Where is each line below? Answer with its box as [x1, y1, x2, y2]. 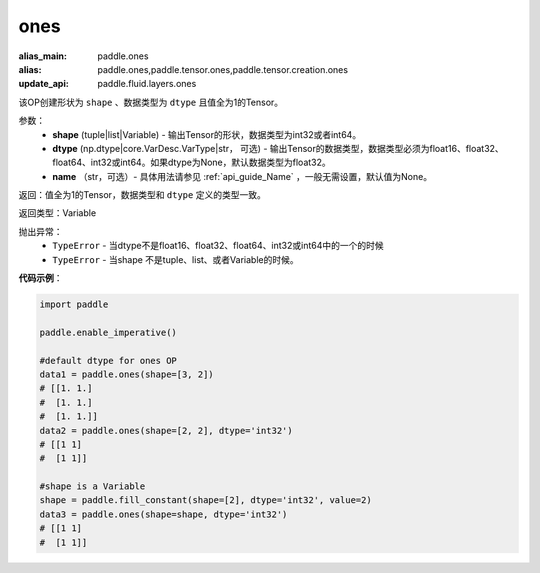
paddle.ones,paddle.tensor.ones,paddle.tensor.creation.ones [97, 63, 349, 75]
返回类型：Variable [18, 207, 97, 219]
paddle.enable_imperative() [39, 326, 177, 338]
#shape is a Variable [39, 481, 146, 492]
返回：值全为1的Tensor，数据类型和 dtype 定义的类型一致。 [18, 189, 267, 201]
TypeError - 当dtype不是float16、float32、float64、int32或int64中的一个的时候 [52, 240, 384, 252]
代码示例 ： [18, 272, 63, 284]
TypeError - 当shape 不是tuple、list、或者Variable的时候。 [52, 253, 299, 265]
